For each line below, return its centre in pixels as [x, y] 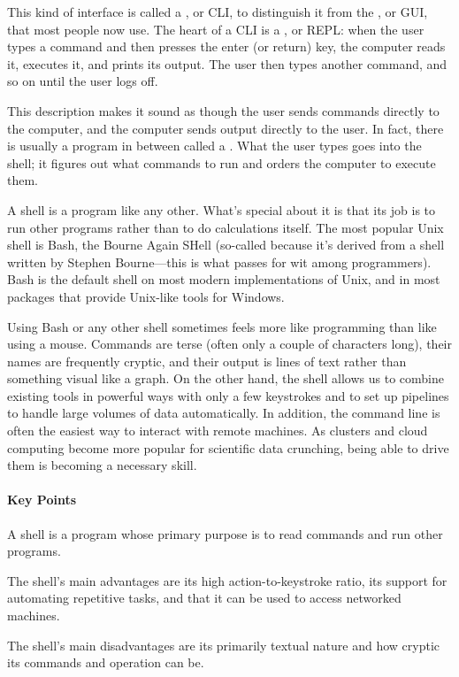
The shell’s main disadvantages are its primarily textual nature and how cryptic [224, 645]
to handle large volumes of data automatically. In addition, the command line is [224, 413]
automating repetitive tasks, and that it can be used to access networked [204, 598]
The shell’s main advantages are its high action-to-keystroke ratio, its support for [227, 580]
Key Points [42, 500]
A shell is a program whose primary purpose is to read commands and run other [225, 533]
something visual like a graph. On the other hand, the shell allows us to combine [226, 378]
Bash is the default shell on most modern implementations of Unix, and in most [224, 279]
